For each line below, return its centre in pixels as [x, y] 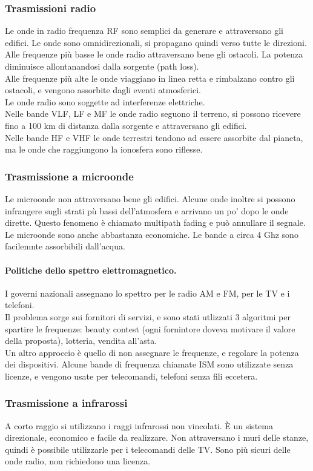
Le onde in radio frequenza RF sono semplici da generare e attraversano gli [144, 31]
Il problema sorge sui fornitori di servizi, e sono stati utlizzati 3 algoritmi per [148, 316]
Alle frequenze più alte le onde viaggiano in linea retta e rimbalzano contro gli [150, 78]
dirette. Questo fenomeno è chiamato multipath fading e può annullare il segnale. [155, 222]
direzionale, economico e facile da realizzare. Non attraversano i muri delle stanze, [157, 437]
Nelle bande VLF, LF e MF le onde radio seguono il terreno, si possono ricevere [153, 114]
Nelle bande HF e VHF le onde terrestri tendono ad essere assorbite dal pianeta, [154, 137]
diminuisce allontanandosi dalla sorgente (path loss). [102, 66]
